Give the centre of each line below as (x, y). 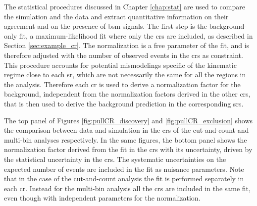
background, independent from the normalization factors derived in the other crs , (127, 94)
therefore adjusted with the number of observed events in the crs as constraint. (124, 55)
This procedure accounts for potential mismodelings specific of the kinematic (120, 65)
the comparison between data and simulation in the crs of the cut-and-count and (127, 130)
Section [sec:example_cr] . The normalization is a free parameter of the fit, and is (127, 45)
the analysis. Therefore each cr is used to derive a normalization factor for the (122, 84)
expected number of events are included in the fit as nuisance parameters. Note (124, 169)
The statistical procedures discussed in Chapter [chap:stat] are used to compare (125, 6)
